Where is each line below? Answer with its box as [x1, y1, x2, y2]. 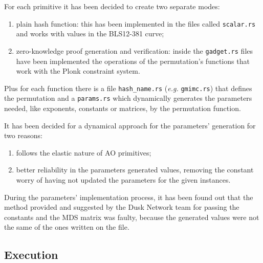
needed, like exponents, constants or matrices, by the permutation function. [4, 103, 241, 113]
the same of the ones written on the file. [4, 222, 129, 232]
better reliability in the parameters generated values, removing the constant [16, 164, 254, 175]
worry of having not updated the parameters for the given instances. [16, 174, 231, 185]
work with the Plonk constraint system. [16, 65, 140, 76]
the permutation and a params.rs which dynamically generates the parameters [4, 93, 252, 103]
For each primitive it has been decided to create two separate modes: [4, 1, 220, 11]
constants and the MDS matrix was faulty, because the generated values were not [4, 211, 259, 222]
